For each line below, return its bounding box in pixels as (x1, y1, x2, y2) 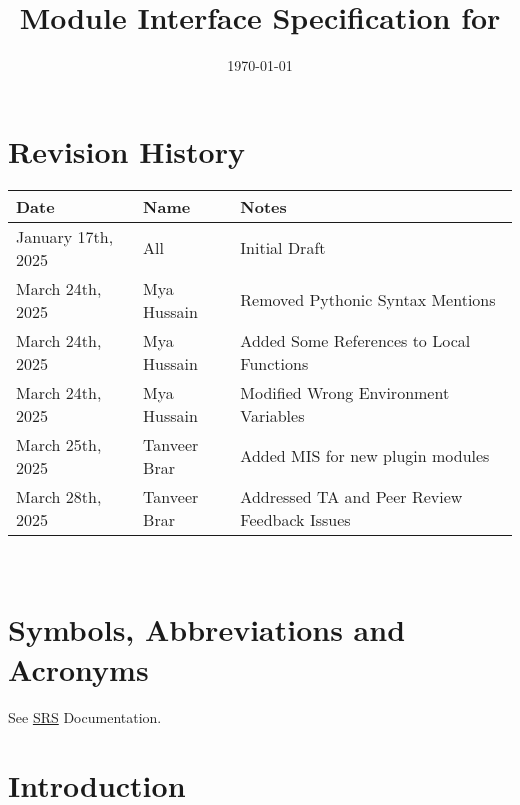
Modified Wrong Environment (240, 380, 450, 404)
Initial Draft (240, 236, 326, 260)
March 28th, (16, 484, 102, 508)
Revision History (8, 130, 245, 171)
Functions (240, 351, 309, 375)
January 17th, (16, 224, 114, 248)
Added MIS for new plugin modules (240, 444, 490, 468)
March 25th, (16, 432, 102, 456)
